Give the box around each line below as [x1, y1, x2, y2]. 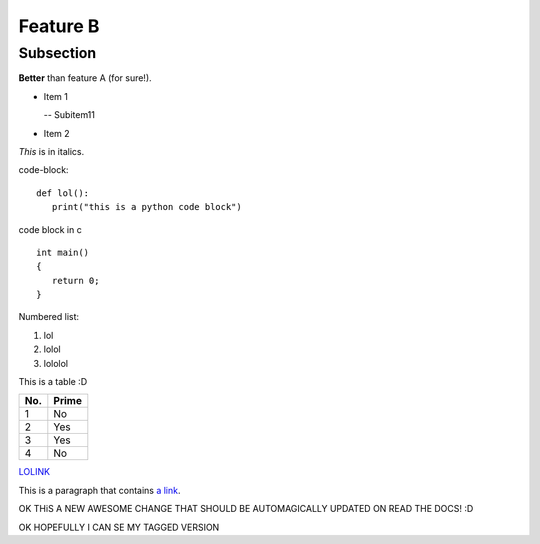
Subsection [18, 44, 97, 62]
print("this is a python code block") [51, 201, 242, 213]
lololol [43, 357, 69, 369]
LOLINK [18, 466, 50, 478]
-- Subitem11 [43, 109, 95, 121]
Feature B [18, 15, 100, 37]
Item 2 [43, 127, 70, 139]
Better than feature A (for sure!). [18, 72, 152, 84]
